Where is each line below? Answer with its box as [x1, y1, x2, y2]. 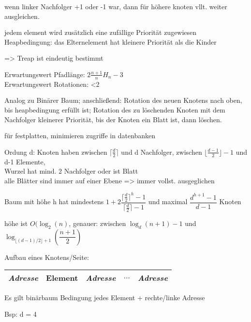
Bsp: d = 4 [4, 308, 37, 319]
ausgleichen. [4, 11, 40, 21]
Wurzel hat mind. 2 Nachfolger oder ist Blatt [4, 166, 138, 176]
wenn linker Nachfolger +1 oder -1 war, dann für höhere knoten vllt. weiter [4, 1, 227, 11]
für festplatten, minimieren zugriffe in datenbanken [4, 130, 156, 141]
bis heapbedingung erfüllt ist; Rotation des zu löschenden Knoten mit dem [4, 104, 225, 114]
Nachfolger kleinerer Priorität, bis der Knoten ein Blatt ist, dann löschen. [4, 114, 222, 124]
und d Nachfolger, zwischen [121, 146, 202, 157]
